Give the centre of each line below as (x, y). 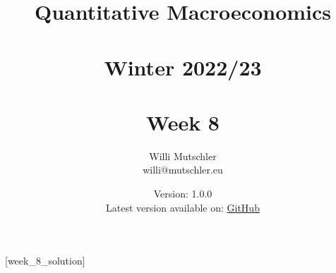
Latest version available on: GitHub (183, 207)
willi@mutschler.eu (183, 170)
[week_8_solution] (45, 261)
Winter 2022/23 (183, 67)
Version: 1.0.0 (183, 194)
